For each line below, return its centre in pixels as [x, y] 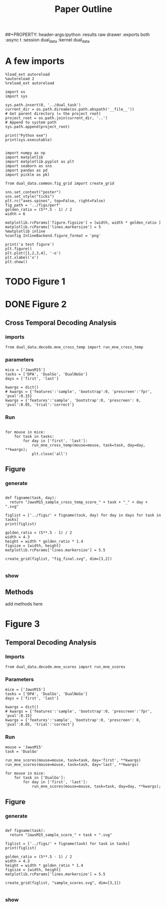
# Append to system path [31, 122]
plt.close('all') [50, 454]
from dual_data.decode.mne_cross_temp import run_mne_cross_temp [74, 347]
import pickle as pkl [28, 175]
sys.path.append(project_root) [38, 127]
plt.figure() [19, 249]
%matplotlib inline [25, 231]
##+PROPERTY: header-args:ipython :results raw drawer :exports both [78, 35]
